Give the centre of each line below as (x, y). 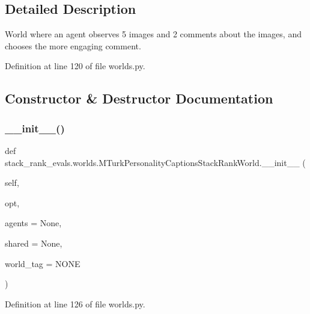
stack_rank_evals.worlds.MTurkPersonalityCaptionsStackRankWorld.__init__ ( (155, 162)
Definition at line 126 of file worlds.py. (75, 303)
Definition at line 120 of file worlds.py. (75, 66)
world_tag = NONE (43, 263)
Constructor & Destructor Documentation (139, 98)
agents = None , (33, 223)
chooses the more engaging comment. (73, 45)
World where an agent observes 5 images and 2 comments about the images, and (153, 34)
